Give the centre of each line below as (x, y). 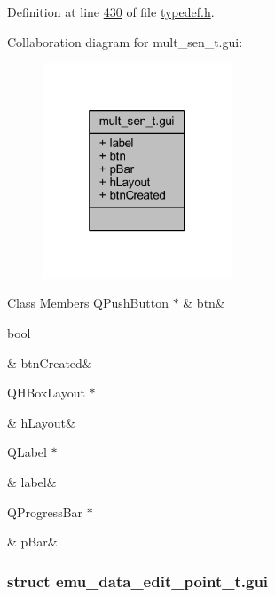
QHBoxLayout (46, 393)
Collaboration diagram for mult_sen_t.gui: (125, 41)
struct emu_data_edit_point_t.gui (138, 581)
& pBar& (32, 542)
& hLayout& (41, 422)
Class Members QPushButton (88, 303)
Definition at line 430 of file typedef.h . (111, 12)
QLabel (27, 452)
